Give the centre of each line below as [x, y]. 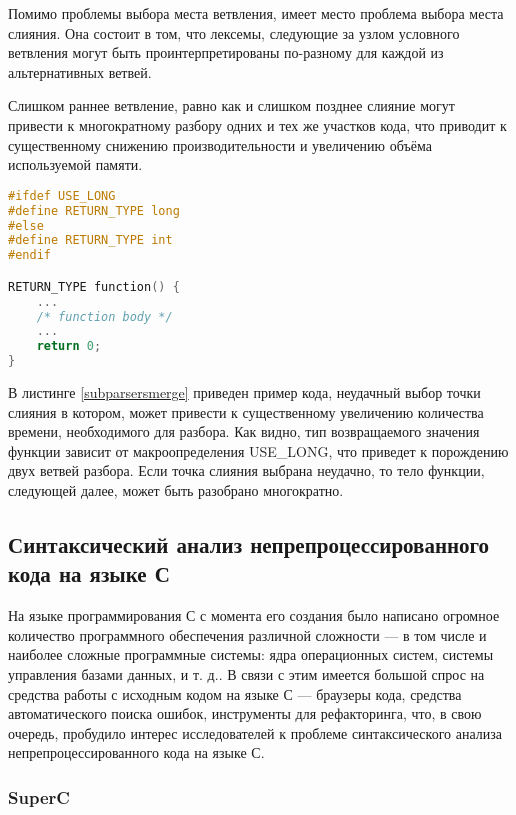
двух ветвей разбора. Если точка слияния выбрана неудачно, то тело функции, [246, 470]
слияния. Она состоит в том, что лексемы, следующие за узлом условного [234, 32]
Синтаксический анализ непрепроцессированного [249, 543]
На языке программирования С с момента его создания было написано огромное [254, 615]
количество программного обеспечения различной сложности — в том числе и [247, 634]
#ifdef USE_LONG [62, 195]
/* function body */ [104, 316]
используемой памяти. [75, 164]
